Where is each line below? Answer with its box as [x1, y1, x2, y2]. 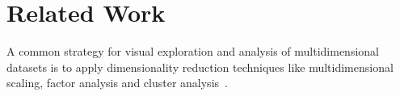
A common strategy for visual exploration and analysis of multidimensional [6, 43, 379, 60]
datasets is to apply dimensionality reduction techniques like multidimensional [6, 58, 394, 75]
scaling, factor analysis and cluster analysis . [6, 74, 228, 91]
